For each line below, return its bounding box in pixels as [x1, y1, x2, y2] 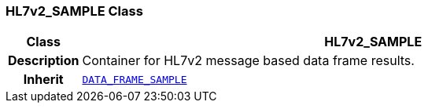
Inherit [23, 71, 64, 88]
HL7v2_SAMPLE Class [6, 3, 143, 19]
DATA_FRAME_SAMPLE [82, 73, 187, 85]
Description [8, 53, 79, 69]
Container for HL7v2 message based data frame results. [82, 53, 415, 69]
